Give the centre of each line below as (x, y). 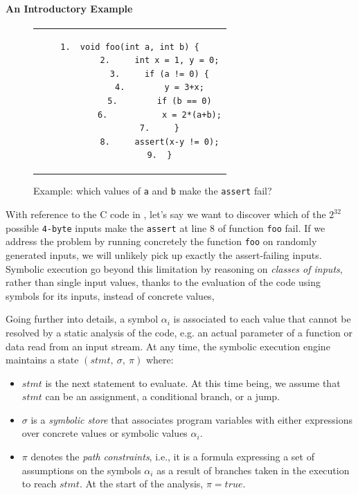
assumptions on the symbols (81, 470)
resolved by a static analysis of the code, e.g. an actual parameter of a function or (179, 332)
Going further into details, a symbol (82, 319)
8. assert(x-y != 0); (160, 142)
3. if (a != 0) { (159, 74)
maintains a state (42, 360)
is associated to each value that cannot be (262, 319)
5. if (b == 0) (160, 101)
